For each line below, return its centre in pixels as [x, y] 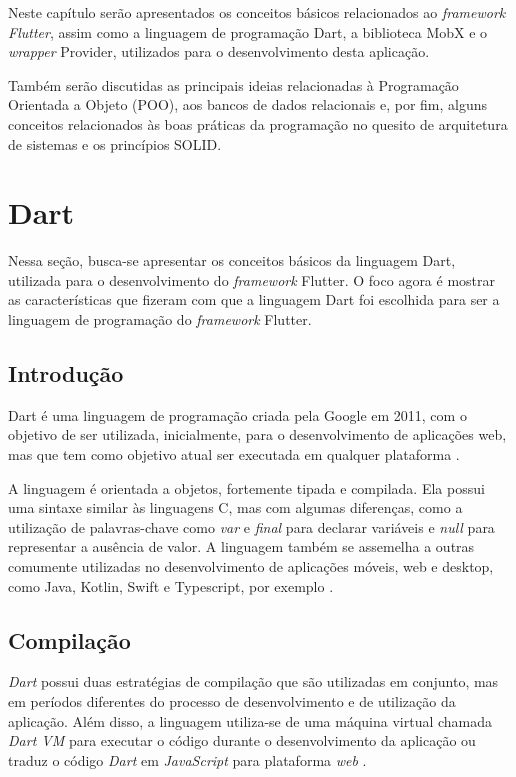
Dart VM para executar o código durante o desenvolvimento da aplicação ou [242, 740]
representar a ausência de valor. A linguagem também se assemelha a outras [241, 546]
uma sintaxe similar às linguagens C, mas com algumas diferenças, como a [235, 507]
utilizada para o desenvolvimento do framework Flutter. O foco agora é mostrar [252, 279]
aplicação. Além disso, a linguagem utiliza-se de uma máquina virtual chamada [250, 720]
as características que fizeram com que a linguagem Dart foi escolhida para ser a [254, 299]
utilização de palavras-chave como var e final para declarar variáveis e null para [251, 526]
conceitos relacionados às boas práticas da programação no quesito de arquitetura [258, 123]
